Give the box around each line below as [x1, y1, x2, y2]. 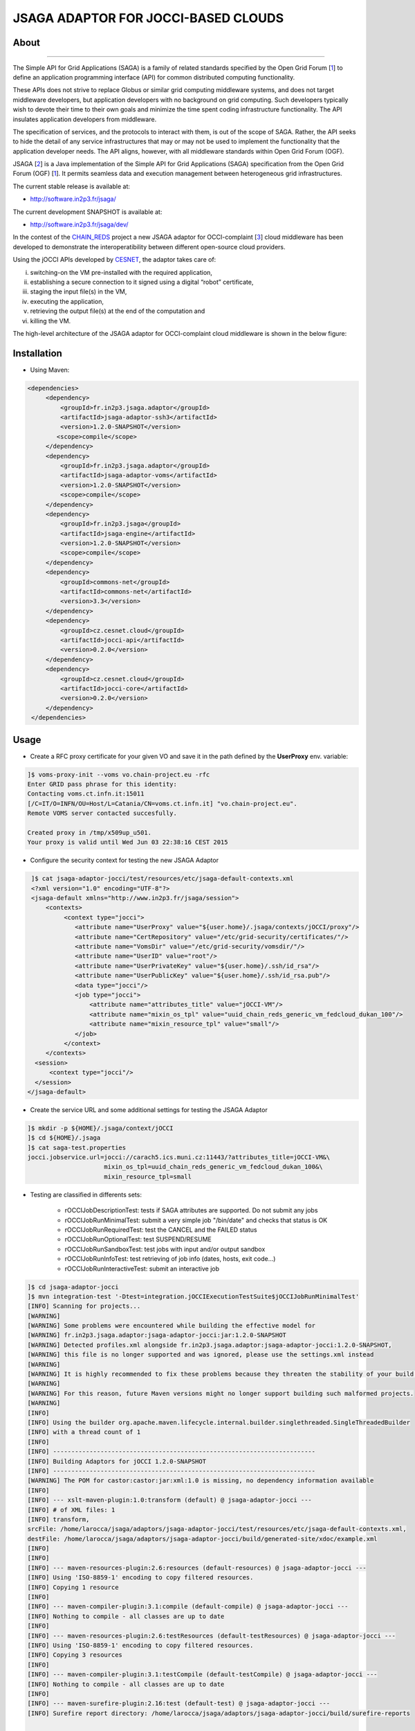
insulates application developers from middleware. [12, 115, 157, 123]
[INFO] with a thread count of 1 [27, 1428, 141, 1436]
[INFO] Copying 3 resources [27, 1651, 122, 1659]
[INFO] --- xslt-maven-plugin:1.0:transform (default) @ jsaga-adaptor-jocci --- [27, 1496, 313, 1504]
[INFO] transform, [27, 1515, 90, 1523]
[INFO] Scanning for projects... [27, 1302, 141, 1310]
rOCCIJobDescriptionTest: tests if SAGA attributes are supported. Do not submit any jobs [64, 1206, 318, 1214]
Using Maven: [30, 366, 70, 374]
